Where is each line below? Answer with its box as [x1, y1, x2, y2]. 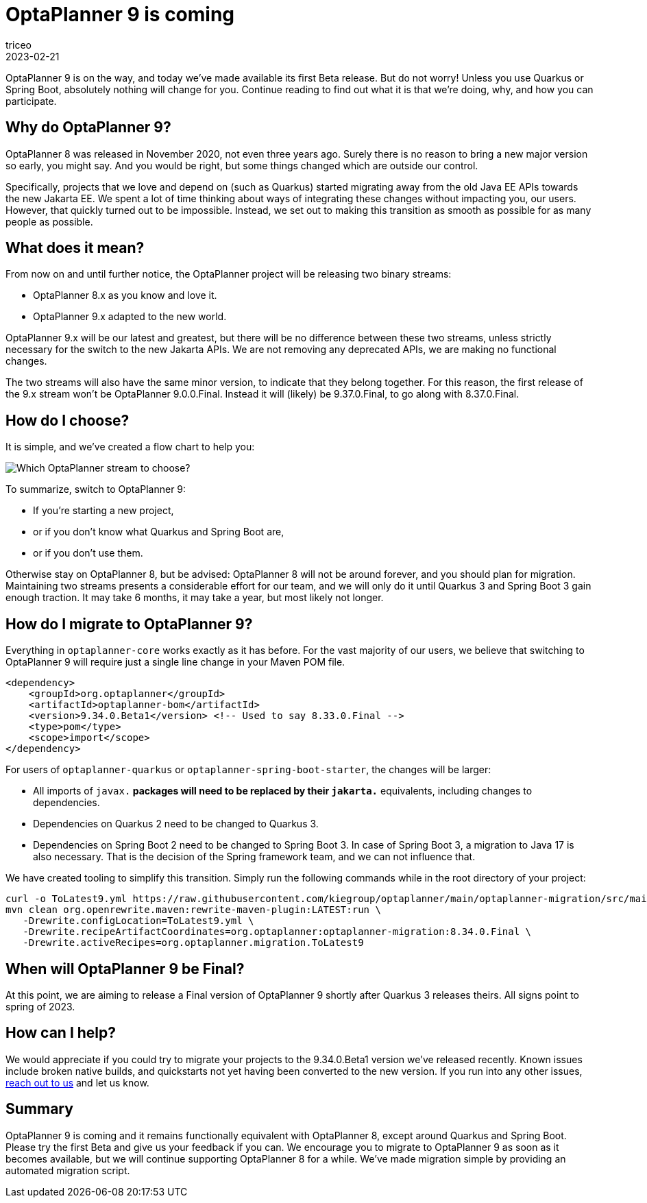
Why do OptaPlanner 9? [5, 119, 171, 136]
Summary [5, 1100, 73, 1118]
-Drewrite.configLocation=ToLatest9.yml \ [23, 915, 254, 927]
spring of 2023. [5, 1000, 75, 1012]
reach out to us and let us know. [5, 1076, 149, 1089]
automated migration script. [5, 1164, 130, 1176]
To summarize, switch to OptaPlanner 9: [5, 483, 186, 496]
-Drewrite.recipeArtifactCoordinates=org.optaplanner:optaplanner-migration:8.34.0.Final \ [23, 926, 532, 938]
